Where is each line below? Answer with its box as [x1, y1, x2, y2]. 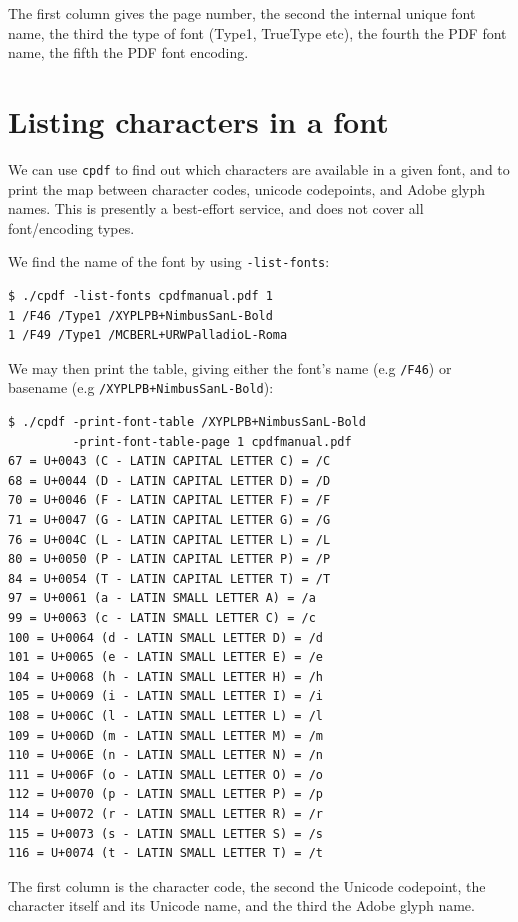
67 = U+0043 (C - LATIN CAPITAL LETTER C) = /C [8, 454, 331, 469]
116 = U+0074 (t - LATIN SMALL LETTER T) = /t [8, 846, 323, 861]
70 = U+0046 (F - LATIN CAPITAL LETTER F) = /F [8, 493, 331, 508]
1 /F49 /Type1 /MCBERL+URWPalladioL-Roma [8, 328, 288, 343]
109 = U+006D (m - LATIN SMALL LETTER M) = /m [8, 728, 323, 743]
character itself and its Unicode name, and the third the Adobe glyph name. [8, 895, 475, 916]
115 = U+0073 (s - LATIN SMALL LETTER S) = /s [8, 826, 323, 841]
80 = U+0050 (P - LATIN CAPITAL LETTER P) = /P [8, 552, 331, 567]
